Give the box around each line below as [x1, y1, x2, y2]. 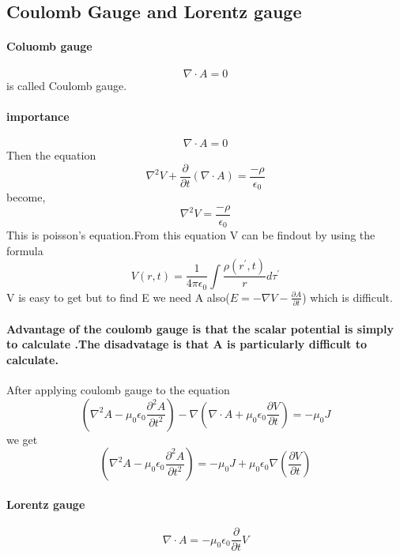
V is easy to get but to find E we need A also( [6, 288, 230, 305]
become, [6, 189, 46, 205]
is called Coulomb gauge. [6, 77, 127, 93]
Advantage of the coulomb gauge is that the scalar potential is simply [6, 320, 394, 337]
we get [6, 431, 38, 447]
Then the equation [6, 146, 96, 163]
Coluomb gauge [6, 38, 92, 55]
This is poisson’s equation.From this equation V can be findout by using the [6, 227, 375, 243]
